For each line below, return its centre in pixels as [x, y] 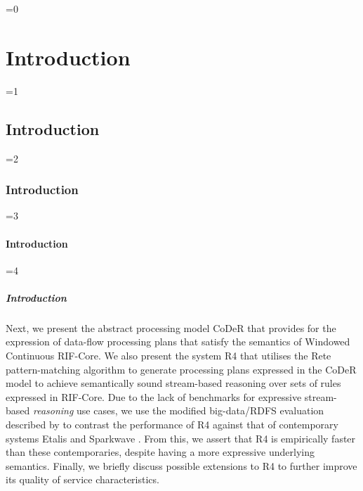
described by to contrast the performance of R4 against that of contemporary [172, 425]
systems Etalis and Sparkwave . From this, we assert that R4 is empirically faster [181, 438]
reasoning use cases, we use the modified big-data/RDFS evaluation [178, 410]
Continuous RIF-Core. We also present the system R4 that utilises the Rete [169, 356]
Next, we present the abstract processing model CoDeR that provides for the [171, 327]
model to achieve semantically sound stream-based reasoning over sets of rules [173, 383]
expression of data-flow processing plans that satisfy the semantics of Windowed [178, 342]
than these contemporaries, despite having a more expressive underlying [160, 452]
